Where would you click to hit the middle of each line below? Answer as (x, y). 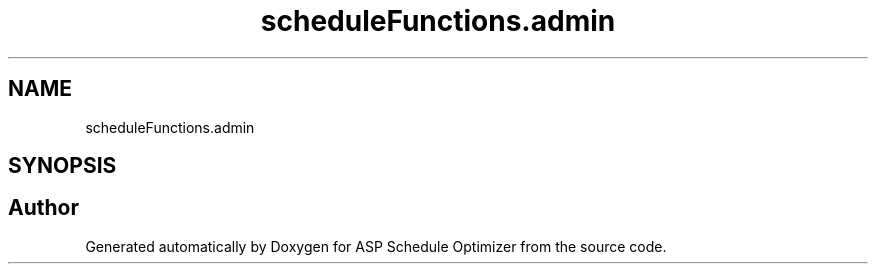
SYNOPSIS (62, 166)
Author (43, 208)
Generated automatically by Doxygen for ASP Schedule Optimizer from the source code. (376, 246)
